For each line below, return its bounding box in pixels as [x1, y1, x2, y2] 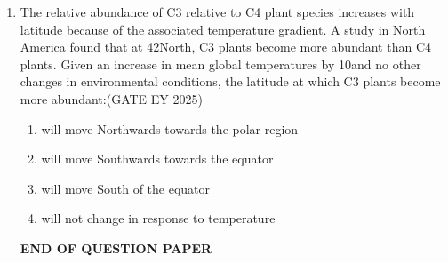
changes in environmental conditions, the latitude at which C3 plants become [20, 72, 441, 91]
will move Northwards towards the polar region [41, 119, 299, 138]
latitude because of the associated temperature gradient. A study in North [20, 20, 426, 38]
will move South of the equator [41, 179, 211, 197]
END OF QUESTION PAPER [20, 238, 212, 257]
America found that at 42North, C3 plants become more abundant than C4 [20, 37, 432, 56]
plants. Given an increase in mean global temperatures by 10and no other [20, 54, 421, 73]
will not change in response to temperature [41, 209, 276, 227]
